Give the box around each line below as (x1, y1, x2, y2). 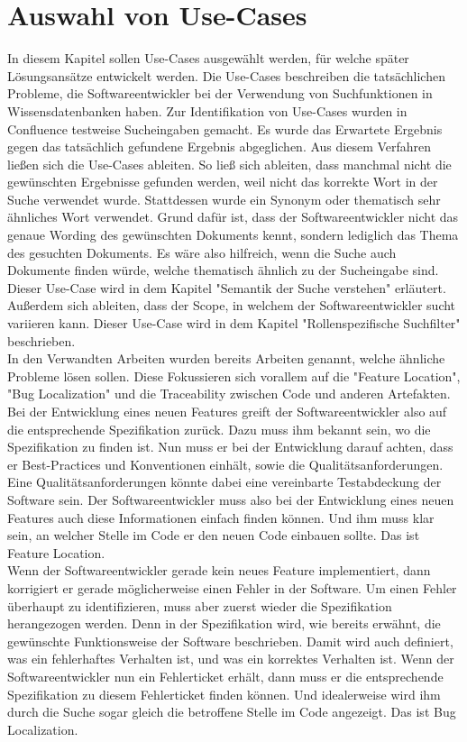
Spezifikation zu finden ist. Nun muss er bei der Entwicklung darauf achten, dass (7, 437, 453, 456)
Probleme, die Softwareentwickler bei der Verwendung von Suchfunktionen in (7, 84, 433, 103)
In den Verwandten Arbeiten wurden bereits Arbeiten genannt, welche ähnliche (7, 349, 445, 368)
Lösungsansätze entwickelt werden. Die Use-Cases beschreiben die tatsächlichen (7, 66, 445, 85)
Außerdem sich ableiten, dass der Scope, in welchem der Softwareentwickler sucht (7, 296, 456, 315)
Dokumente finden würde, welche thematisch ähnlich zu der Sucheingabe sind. (7, 261, 439, 279)
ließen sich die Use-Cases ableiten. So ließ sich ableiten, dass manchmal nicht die (7, 154, 452, 173)
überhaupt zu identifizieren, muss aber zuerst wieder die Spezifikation (7, 596, 392, 615)
